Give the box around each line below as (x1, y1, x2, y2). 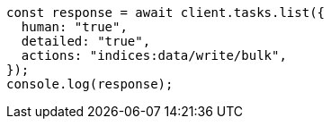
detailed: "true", (21, 34, 151, 48)
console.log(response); (6, 77, 174, 91)
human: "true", (21, 20, 128, 34)
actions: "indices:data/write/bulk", (21, 48, 287, 63)
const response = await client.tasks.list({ (6, 5, 326, 20)
